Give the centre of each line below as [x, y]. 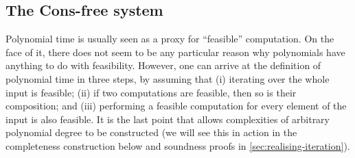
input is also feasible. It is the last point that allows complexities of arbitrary [168, 119]
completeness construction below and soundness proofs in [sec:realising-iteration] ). [178, 145]
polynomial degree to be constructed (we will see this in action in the [151, 132]
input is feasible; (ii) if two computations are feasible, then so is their [151, 92]
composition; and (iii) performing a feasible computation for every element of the [176, 106]
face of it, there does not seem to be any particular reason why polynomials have [175, 52]
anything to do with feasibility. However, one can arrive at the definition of [163, 65]
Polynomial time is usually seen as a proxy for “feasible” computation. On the [170, 39]
